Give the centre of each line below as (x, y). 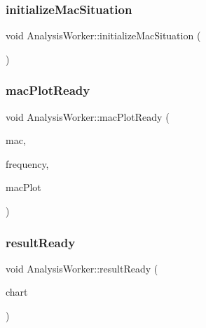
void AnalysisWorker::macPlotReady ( (88, 116)
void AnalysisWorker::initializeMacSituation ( (103, 35)
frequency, (27, 163)
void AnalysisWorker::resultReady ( (82, 268)
